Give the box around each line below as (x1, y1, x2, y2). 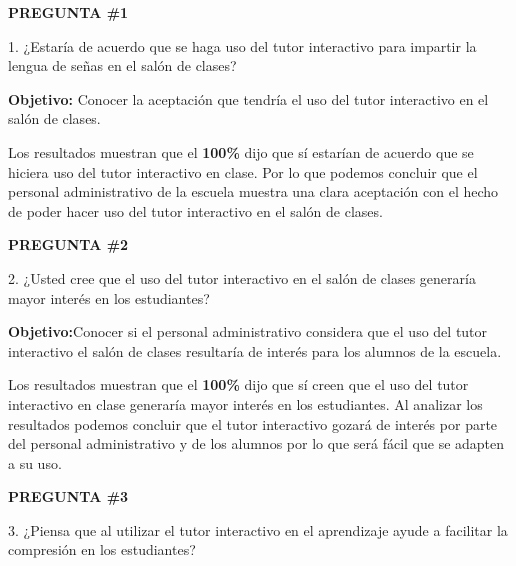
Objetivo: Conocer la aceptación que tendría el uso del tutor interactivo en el (8, 88, 489, 109)
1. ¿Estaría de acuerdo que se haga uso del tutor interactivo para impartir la (8, 35, 477, 56)
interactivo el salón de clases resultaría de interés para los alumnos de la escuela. (8, 340, 502, 361)
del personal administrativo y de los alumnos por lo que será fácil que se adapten (8, 433, 505, 454)
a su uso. (8, 452, 62, 473)
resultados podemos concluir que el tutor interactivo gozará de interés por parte (8, 413, 498, 434)
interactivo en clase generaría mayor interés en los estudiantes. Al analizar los (8, 393, 483, 414)
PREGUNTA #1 (8, 2, 129, 22)
